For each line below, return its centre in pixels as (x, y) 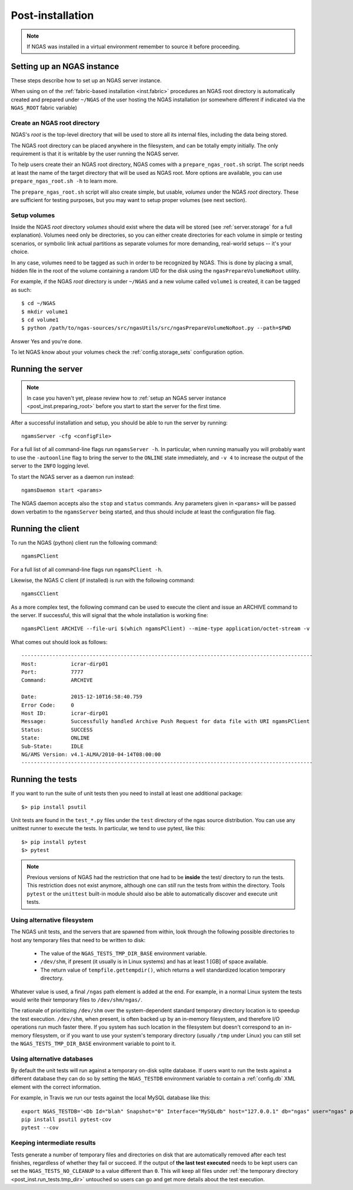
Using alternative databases (52, 1059)
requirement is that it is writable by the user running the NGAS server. (95, 154)
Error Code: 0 (48, 705)
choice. (20, 252)
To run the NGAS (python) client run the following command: (84, 542)
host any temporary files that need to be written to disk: (78, 940)
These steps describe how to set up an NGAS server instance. (86, 80)
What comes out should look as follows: (59, 642)
